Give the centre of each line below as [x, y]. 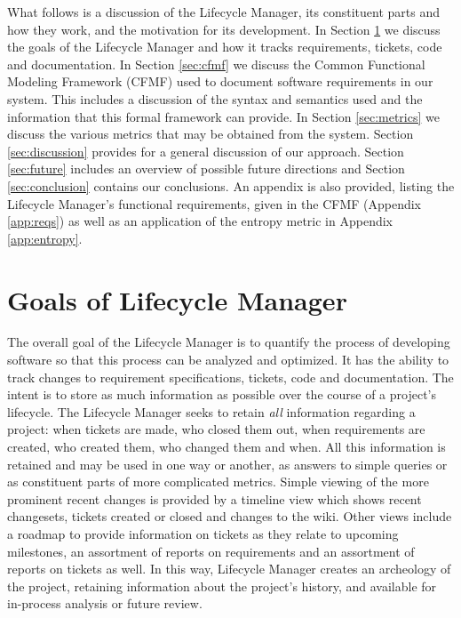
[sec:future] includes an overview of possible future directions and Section [206, 169]
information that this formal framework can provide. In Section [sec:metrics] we [223, 116]
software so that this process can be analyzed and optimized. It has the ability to [228, 360]
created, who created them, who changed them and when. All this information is [227, 446]
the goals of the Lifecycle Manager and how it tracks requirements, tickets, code [225, 47]
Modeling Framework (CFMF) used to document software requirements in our [220, 81]
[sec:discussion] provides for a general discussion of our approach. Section [206, 151]
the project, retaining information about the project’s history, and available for [222, 586]
